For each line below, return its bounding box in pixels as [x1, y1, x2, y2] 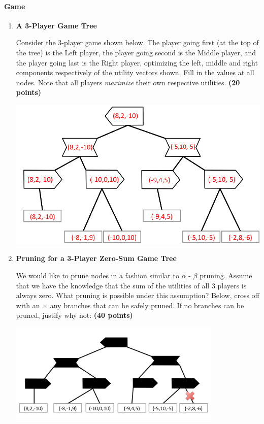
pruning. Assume [200, 270, 252, 281]
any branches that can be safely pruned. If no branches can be [50, 300, 244, 310]
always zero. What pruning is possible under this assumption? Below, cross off [16, 290, 259, 301]
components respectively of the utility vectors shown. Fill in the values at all [16, 67, 254, 78]
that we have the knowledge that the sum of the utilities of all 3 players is [16, 280, 247, 290]
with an [16, 300, 40, 310]
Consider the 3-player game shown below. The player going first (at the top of [16, 37, 259, 48]
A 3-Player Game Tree [16, 20, 97, 30]
